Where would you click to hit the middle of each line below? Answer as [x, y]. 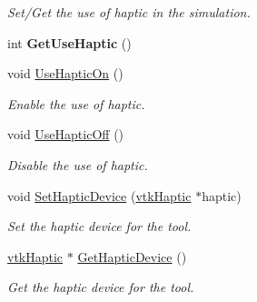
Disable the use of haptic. [78, 164]
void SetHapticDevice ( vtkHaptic [99, 195]
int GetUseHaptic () [69, 42]
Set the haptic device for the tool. [99, 226]
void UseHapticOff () [66, 134]
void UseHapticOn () [65, 73]
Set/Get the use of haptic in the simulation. [129, 12]
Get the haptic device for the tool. [101, 287]
